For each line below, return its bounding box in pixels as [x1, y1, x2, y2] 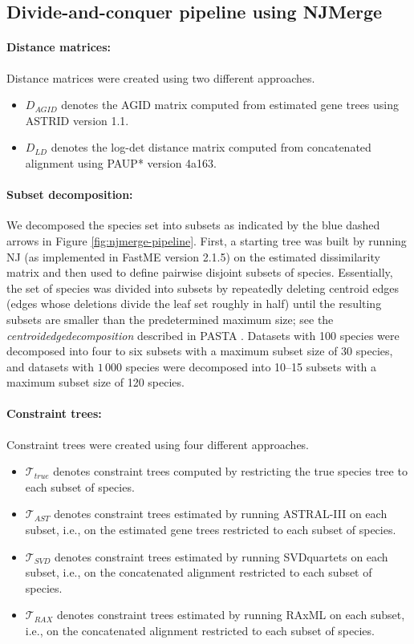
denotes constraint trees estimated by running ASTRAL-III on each [54, 505, 388, 522]
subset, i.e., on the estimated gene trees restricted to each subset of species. [25, 521, 396, 538]
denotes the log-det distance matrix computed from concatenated [51, 139, 371, 156]
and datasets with [6, 358, 95, 375]
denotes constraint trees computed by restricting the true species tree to [53, 463, 408, 480]
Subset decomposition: [6, 186, 133, 203]
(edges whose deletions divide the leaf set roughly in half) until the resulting [6, 295, 382, 312]
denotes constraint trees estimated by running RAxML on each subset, [57, 606, 405, 623]
